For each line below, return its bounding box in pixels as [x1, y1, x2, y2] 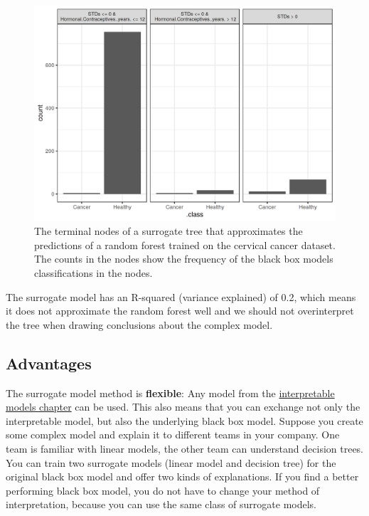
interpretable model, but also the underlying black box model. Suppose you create [6, 413, 363, 428]
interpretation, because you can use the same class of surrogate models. [6, 497, 316, 512]
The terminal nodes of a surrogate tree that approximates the [34, 223, 303, 238]
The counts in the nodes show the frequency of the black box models [34, 251, 333, 266]
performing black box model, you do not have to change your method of [6, 483, 320, 497]
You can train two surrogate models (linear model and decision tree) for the [6, 455, 336, 470]
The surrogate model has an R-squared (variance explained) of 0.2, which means [6, 289, 356, 304]
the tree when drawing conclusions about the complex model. [6, 317, 273, 332]
